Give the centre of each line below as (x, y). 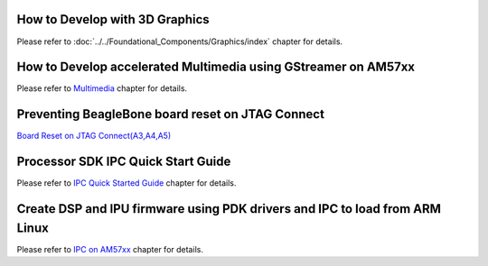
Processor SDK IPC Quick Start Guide (124, 162)
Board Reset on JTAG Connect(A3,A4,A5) (94, 136)
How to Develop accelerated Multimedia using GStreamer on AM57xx (216, 67)
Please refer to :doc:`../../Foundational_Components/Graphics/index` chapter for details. (180, 41)
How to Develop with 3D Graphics (113, 19)
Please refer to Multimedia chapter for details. (102, 88)
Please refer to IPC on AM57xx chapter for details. (110, 249)
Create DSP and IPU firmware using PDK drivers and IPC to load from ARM (229, 209)
